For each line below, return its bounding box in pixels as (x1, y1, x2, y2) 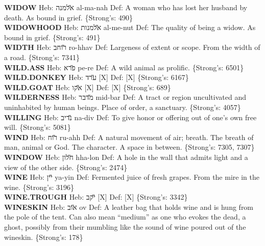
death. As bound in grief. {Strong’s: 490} (4, 12, 133, 22)
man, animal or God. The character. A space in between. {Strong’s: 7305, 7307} (4, 142, 255, 152)
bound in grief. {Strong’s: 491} (4, 32, 101, 42)
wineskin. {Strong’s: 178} (4, 231, 83, 242)
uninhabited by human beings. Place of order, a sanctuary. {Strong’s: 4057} (4, 101, 241, 112)
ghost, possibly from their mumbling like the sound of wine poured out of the (4, 222, 246, 232)
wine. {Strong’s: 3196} (4, 181, 75, 192)
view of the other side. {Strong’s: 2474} (4, 161, 128, 172)
